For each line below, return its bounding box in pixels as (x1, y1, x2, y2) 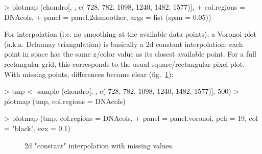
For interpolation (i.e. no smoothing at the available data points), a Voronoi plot (4, 29, 257, 39)
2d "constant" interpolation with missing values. (25, 140, 174, 150)
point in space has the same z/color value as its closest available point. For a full (4, 48, 256, 59)
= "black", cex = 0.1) (4, 122, 70, 133)
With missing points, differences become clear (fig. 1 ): (4, 68, 174, 79)
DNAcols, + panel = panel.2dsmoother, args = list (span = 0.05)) (4, 11, 211, 22)
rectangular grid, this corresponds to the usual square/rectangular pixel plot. (4, 58, 245, 69)
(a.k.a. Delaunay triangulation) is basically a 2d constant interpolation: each (4, 38, 243, 49)
